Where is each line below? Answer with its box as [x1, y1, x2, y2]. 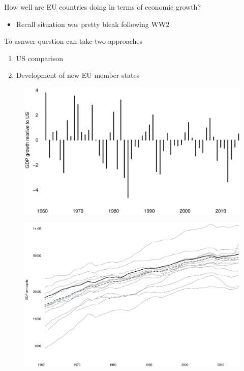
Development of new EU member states [16, 70, 140, 80]
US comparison [16, 52, 64, 63]
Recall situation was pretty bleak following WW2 [16, 18, 170, 29]
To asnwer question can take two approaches [4, 36, 143, 46]
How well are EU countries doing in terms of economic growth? [4, 2, 201, 12]
